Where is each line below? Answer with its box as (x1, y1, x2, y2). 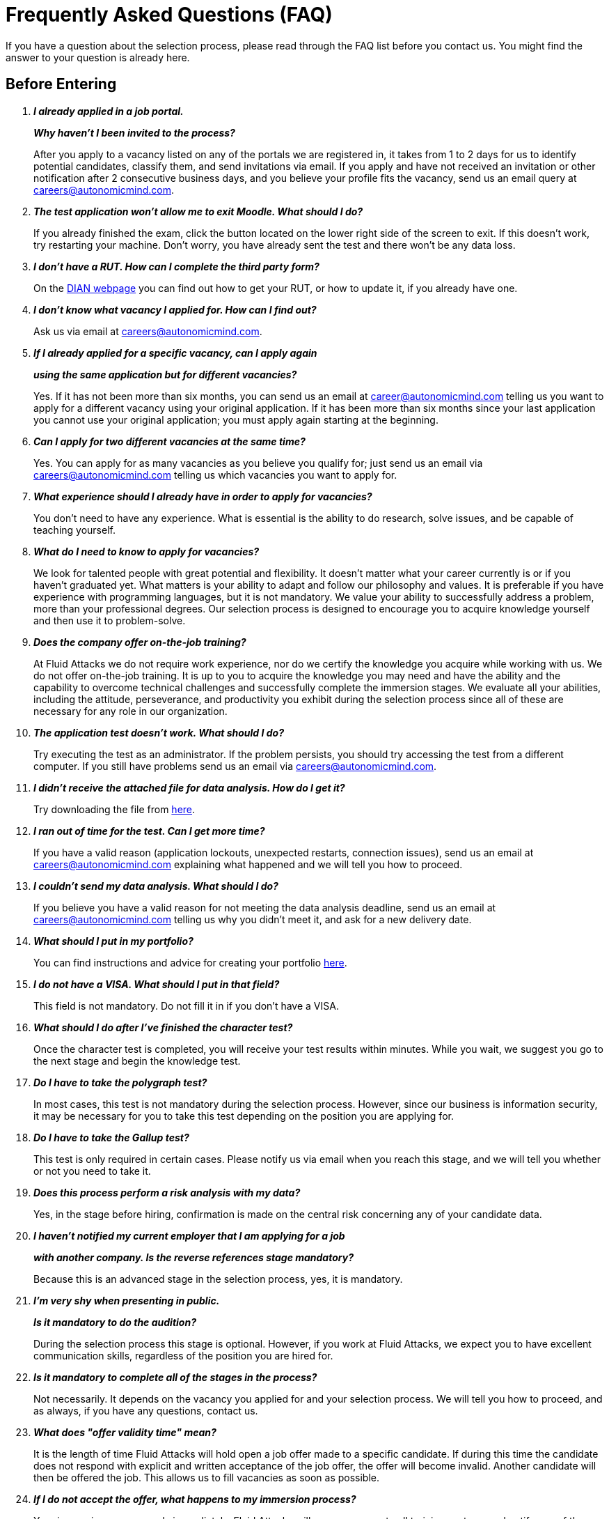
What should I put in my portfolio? (33, 934, 193, 947)
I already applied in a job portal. (33, 105, 184, 117)
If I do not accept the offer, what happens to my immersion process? (33, 1493, 356, 1505)
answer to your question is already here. (6, 51, 190, 63)
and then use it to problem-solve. (33, 614, 186, 626)
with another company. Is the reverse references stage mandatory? (33, 1251, 354, 1263)
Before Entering (6, 75, 117, 93)
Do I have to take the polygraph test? (33, 1076, 207, 1088)
